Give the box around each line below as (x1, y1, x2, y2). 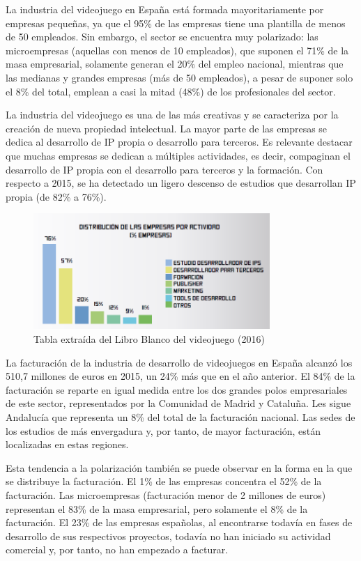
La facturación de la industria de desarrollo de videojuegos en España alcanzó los (6, 355, 353, 369)
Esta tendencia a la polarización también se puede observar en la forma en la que (6, 460, 353, 475)
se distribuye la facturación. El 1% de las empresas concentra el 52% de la (6, 474, 322, 489)
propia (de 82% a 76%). (6, 189, 107, 203)
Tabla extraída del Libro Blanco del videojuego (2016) (33, 332, 265, 346)
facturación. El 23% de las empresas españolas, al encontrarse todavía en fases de (6, 515, 353, 530)
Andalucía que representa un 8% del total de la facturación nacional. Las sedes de (6, 410, 355, 424)
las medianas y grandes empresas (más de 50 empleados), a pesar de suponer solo (6, 70, 353, 84)
